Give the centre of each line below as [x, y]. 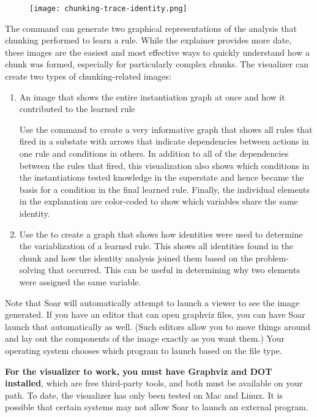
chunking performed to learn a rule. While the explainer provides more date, [148, 40]
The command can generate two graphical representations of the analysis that [151, 28]
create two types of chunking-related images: [88, 76]
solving [32, 270]
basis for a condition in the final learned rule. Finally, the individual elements [165, 189]
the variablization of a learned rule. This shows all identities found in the [156, 246]
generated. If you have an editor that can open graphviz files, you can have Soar [155, 314]
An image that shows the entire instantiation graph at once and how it [152, 96]
